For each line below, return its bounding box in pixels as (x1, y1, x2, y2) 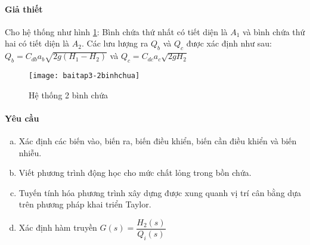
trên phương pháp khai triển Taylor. (18, 198, 151, 210)
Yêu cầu (5, 111, 39, 124)
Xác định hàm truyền (18, 221, 97, 234)
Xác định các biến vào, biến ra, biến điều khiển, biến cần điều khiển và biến (18, 135, 297, 147)
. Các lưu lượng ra (81, 37, 148, 49)
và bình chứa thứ (243, 25, 305, 38)
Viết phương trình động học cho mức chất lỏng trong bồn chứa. (18, 166, 252, 179)
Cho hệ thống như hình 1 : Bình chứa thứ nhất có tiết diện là (5, 25, 228, 38)
